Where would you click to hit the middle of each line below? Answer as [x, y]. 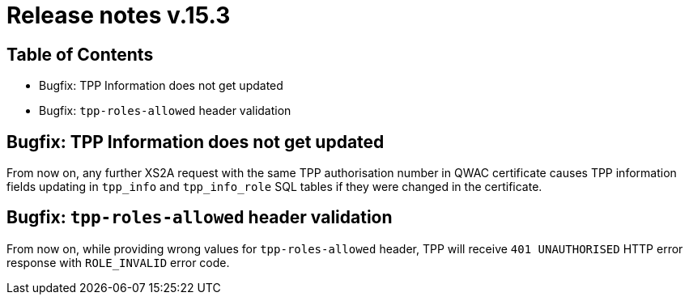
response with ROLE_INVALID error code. [118, 262]
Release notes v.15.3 [119, 15]
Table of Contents [80, 54]
